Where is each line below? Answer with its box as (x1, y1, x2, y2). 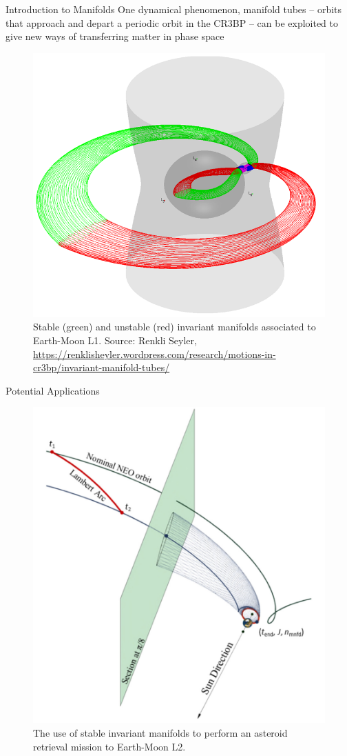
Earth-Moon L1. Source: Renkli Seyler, (33, 333, 197, 348)
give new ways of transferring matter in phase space (6, 29, 224, 43)
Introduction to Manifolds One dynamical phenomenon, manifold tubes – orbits (6, 2, 342, 16)
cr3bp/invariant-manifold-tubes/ (33, 360, 170, 375)
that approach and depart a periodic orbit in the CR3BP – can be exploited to (6, 15, 338, 30)
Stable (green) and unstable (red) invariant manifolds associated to (33, 319, 316, 334)
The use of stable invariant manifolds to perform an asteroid (33, 725, 288, 739)
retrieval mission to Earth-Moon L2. (33, 739, 186, 753)
